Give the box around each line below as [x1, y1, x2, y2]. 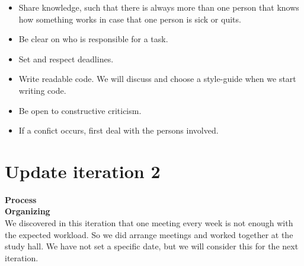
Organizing [5, 205, 50, 217]
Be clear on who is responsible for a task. [18, 33, 168, 45]
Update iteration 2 [5, 159, 161, 183]
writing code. [18, 84, 66, 96]
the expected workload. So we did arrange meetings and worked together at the [5, 228, 293, 240]
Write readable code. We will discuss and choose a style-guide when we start [18, 72, 296, 85]
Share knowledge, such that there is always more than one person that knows [18, 1, 299, 13]
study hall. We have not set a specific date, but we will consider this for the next [5, 240, 299, 252]
